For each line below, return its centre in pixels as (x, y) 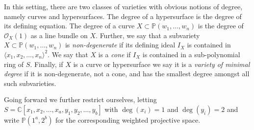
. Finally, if (47, 64)
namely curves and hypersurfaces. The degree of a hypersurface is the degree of (123, 16)
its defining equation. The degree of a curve (69, 26)
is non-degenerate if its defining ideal (120, 45)
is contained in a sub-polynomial (191, 54)
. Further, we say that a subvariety (148, 35)
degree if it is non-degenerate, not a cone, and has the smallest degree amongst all (127, 74)
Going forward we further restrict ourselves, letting (80, 99)
